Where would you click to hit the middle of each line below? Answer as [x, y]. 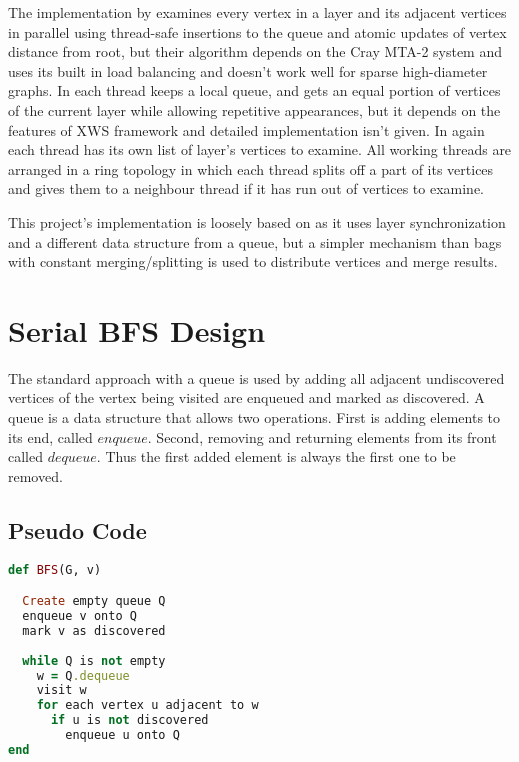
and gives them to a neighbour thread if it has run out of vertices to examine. [246, 188]
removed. [35, 475]
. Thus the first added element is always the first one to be [276, 456]
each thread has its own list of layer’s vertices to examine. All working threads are [260, 149]
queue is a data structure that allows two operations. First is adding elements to [254, 417]
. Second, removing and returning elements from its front [322, 436]
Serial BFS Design [137, 329]
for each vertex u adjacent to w [147, 705]
